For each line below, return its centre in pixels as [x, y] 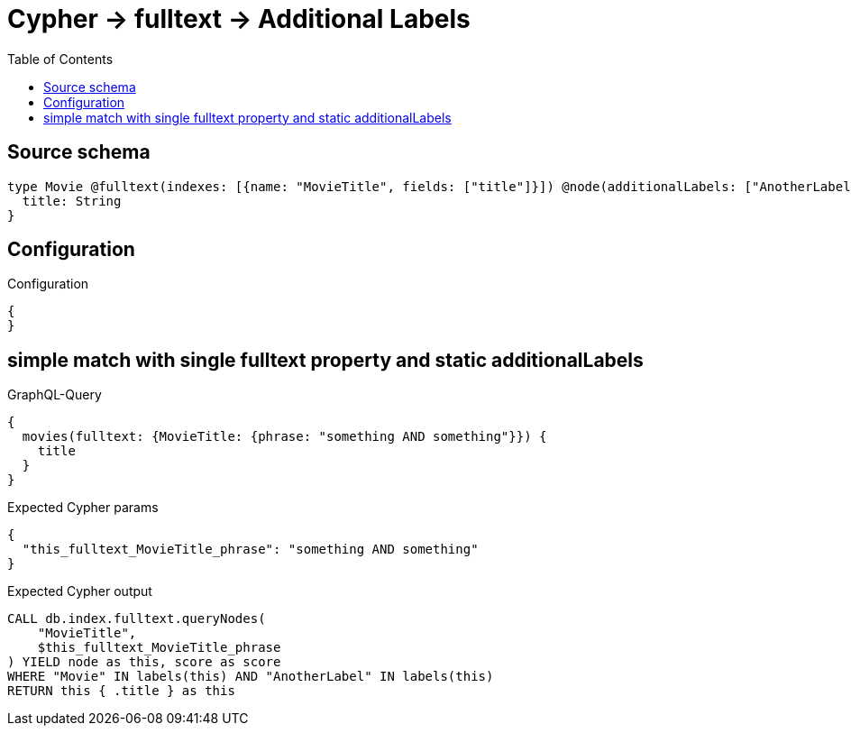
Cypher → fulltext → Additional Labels [239, 19]
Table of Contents [60, 59]
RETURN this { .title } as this [121, 691]
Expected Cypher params [83, 508]
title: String [72, 201]
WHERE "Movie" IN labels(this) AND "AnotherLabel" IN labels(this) [251, 677]
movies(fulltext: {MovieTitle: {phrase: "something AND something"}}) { [284, 437]
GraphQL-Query [55, 395]
